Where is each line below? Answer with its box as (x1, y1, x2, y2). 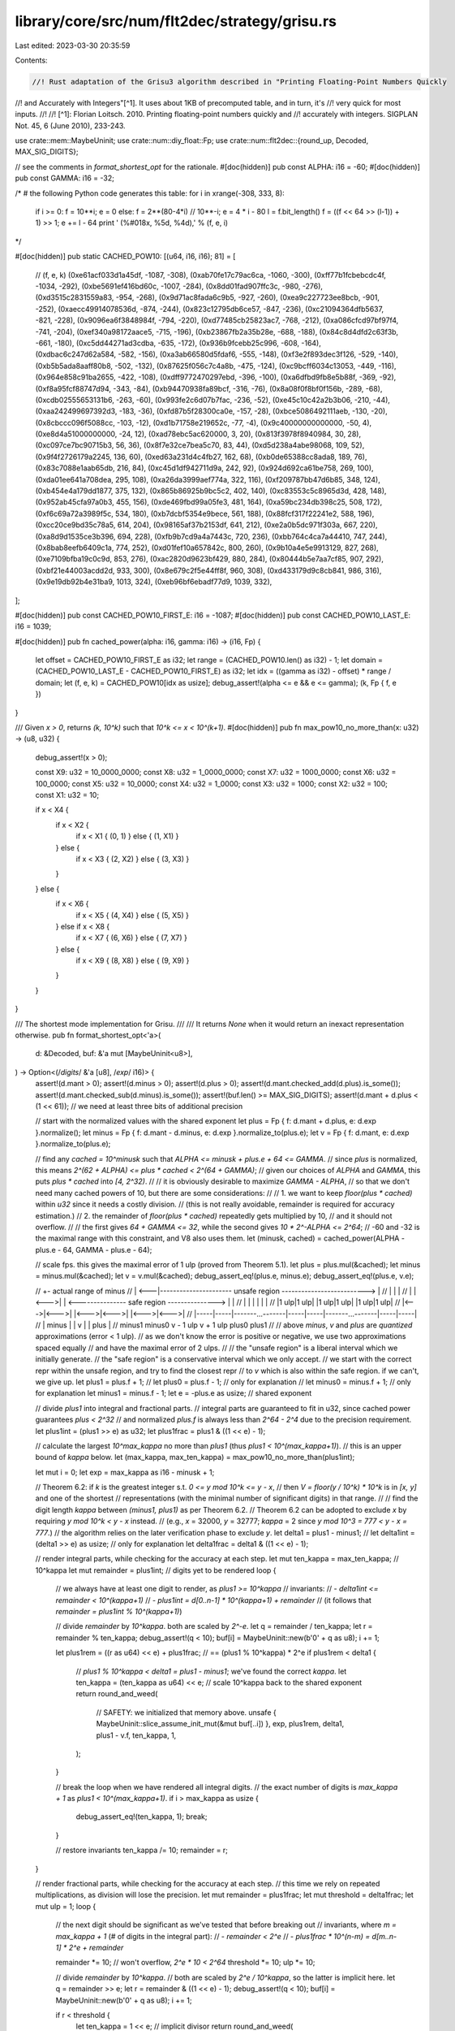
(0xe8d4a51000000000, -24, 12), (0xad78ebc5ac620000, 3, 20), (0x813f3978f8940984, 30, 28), (35, 429, 361, 439)
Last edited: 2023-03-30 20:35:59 (15, 41, 131, 50)
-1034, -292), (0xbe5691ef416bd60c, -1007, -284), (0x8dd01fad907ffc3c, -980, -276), (35, 281, 324, 291)
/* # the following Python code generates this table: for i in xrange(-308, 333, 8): (15, 188, 285, 198)
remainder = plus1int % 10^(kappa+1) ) (55, 1607, 182, 1616)
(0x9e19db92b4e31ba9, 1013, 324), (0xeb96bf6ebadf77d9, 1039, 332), (35, 577, 273, 587)
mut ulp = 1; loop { (35, 1901, 97, 1911)
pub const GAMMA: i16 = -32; (15, 173, 115, 183)
